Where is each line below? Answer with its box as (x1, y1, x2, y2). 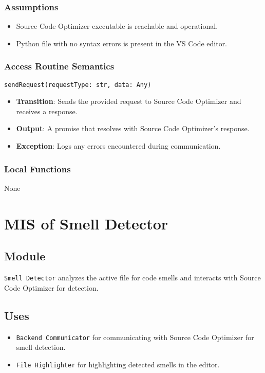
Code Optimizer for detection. (4, 282, 99, 293)
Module (4, 248, 46, 264)
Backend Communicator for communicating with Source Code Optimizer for (16, 331, 254, 342)
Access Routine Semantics (4, 60, 115, 73)
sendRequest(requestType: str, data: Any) (4, 81, 152, 88)
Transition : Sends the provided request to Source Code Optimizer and (16, 96, 241, 106)
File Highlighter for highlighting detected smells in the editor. (16, 359, 220, 369)
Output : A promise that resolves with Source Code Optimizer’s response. (16, 123, 250, 134)
